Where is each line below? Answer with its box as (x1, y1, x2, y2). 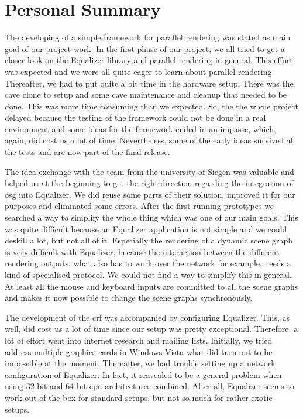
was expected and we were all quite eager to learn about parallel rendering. (5, 65, 274, 77)
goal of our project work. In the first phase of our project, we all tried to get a (5, 42, 285, 54)
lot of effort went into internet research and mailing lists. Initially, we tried (5, 334, 273, 346)
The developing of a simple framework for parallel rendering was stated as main (5, 31, 291, 43)
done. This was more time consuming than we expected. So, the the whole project (5, 99, 298, 112)
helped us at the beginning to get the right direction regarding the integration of (5, 177, 294, 189)
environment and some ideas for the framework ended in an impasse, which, (5, 122, 277, 135)
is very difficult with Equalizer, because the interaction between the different (5, 245, 280, 257)
